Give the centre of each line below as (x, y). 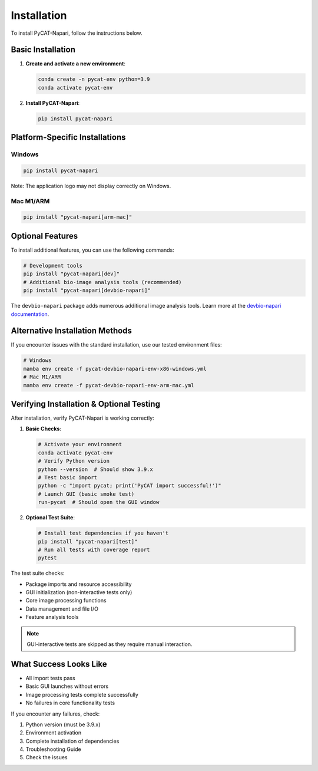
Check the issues (47, 757)
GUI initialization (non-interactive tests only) (79, 592)
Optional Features (44, 236)
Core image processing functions (66, 601)
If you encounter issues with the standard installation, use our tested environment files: (116, 345)
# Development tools (53, 266)
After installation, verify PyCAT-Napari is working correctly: (82, 418)
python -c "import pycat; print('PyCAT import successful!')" (130, 486)
